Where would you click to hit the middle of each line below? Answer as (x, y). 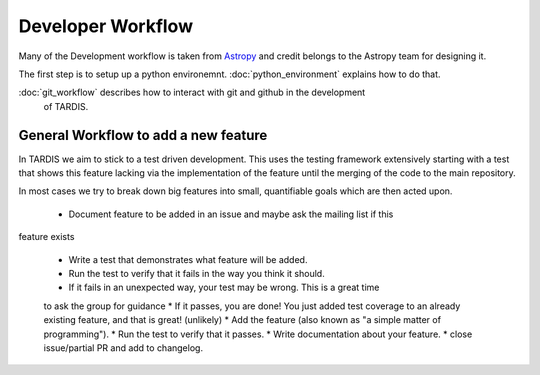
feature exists (46, 237)
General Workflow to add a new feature (143, 135)
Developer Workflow (106, 26)
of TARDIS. (66, 106)
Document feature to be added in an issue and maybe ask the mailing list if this (231, 214)
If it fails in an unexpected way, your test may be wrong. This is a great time (224, 287)
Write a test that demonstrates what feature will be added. (188, 259)
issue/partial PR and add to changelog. (123, 347)
